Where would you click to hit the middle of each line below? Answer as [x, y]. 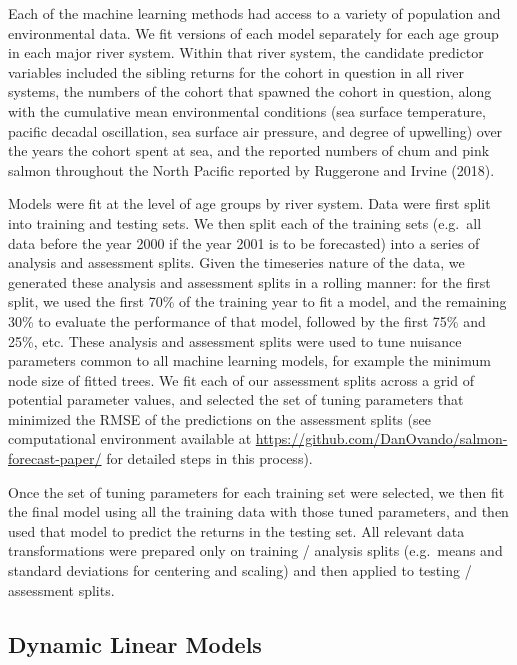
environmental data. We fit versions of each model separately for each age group [253, 32]
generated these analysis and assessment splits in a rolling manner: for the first [249, 281]
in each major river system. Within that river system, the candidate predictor [246, 52]
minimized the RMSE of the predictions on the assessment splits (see [219, 418]
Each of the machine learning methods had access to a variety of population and [254, 13]
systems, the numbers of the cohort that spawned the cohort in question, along [250, 91]
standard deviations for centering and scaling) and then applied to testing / [240, 570]
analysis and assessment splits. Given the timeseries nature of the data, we [236, 262]
